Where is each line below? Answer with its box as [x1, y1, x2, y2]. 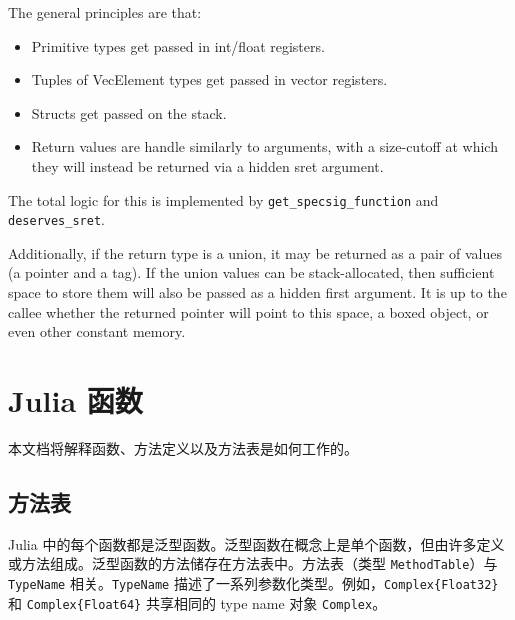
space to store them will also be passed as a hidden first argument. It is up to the [8, 282, 507, 303]
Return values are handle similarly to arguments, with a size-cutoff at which [31, 136, 498, 157]
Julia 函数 [8, 380, 143, 421]
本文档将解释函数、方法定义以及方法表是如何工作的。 [8, 437, 358, 458]
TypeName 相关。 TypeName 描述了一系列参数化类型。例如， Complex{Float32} [8, 573, 499, 594]
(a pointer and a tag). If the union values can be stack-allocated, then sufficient [8, 262, 495, 283]
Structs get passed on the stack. [31, 102, 227, 123]
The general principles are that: [8, 2, 202, 22]
